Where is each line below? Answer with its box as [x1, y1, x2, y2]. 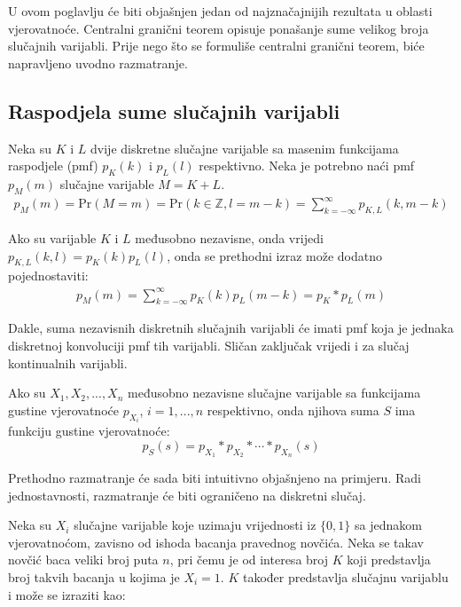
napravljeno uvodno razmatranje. [8, 53, 188, 72]
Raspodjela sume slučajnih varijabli [8, 97, 340, 124]
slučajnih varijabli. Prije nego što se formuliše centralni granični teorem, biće [8, 36, 425, 55]
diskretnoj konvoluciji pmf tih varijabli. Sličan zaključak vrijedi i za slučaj [8, 336, 410, 354]
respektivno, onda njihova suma [207, 400, 379, 419]
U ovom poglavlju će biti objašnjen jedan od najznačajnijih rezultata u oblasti [8, 2, 433, 20]
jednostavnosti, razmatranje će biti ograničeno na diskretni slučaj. [8, 485, 366, 504]
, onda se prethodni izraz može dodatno [167, 246, 382, 264]
